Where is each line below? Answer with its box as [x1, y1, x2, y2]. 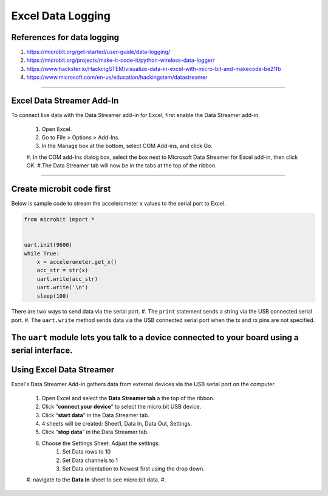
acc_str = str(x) [36, 267, 89, 274]
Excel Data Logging [11, 9, 111, 22]
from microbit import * [24, 216, 95, 223]
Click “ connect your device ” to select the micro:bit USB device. [41, 403, 202, 411]
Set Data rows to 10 [62, 448, 111, 455]
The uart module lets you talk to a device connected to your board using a [11, 332, 299, 343]
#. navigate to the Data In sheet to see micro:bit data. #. [26, 476, 166, 483]
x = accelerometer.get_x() [36, 258, 118, 265]
